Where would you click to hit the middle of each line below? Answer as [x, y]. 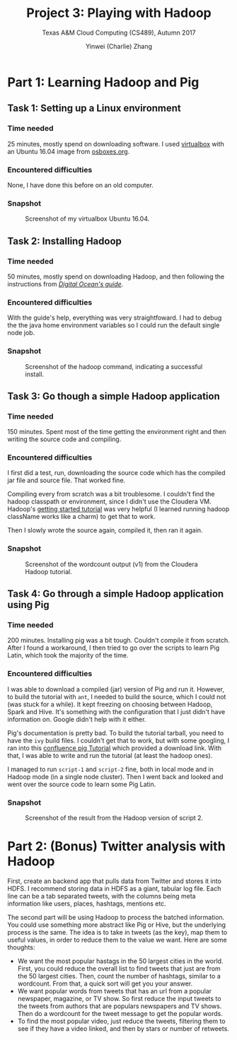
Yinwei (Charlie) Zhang [119, 46]
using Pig [28, 605]
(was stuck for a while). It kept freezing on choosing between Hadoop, [110, 704]
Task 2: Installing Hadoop [65, 241]
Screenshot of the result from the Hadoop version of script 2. [114, 818]
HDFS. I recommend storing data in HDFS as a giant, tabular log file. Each [114, 888]
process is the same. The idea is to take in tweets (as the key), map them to [117, 932]
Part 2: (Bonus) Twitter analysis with [116, 847]
